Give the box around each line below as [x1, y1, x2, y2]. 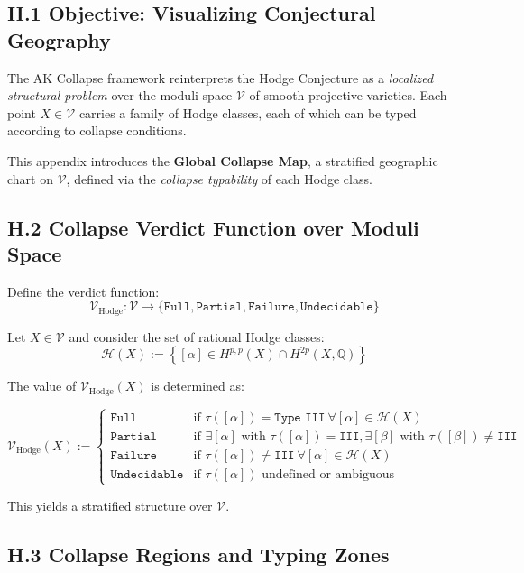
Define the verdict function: [7, 282, 160, 300]
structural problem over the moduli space [7, 86, 233, 105]
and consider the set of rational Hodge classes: [69, 327, 325, 346]
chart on [7, 169, 53, 188]
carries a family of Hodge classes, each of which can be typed [78, 103, 417, 122]
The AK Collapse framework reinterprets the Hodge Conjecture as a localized [7, 68, 434, 87]
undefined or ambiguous [262, 468, 395, 482]
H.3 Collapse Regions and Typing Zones [7, 541, 390, 568]
